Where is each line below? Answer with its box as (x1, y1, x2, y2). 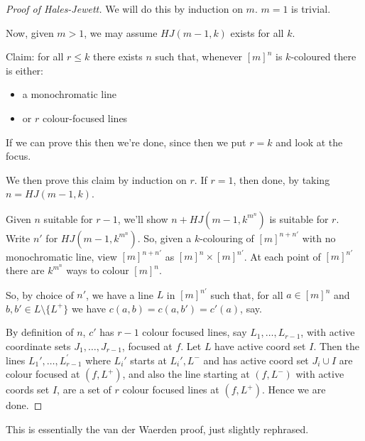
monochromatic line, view (6, 249, 117, 263)
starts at (130, 352, 167, 367)
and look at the (276, 134, 343, 149)
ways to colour (66, 263, 129, 278)
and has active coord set (203, 352, 309, 367)
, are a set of (57, 382, 111, 397)
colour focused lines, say (142, 325, 247, 339)
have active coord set (214, 338, 306, 353)
